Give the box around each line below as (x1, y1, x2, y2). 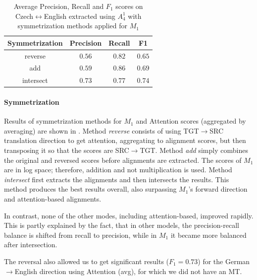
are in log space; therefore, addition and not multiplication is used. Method (4, 164, 232, 175)
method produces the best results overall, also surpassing (4, 184, 177, 194)
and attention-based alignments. (4, 193, 102, 204)
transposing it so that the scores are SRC (4, 144, 129, 155)
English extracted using (44, 10, 115, 21)
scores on (115, 1, 143, 11)
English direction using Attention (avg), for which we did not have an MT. (14, 266, 242, 276)
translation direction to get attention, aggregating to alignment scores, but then (4, 135, 246, 145)
